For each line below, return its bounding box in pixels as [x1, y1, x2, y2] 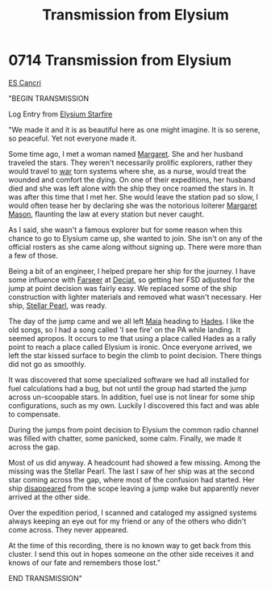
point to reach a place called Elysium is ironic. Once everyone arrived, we [8, 342, 252, 352]
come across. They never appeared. [8, 525, 129, 534]
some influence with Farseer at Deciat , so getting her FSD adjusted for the [8, 275, 256, 284]
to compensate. [8, 409, 60, 419]
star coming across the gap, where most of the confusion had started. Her [8, 474, 256, 484]
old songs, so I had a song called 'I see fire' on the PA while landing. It [8, 325, 240, 335]
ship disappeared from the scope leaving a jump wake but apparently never [8, 483, 260, 493]
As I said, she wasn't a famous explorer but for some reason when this [8, 225, 243, 234]
